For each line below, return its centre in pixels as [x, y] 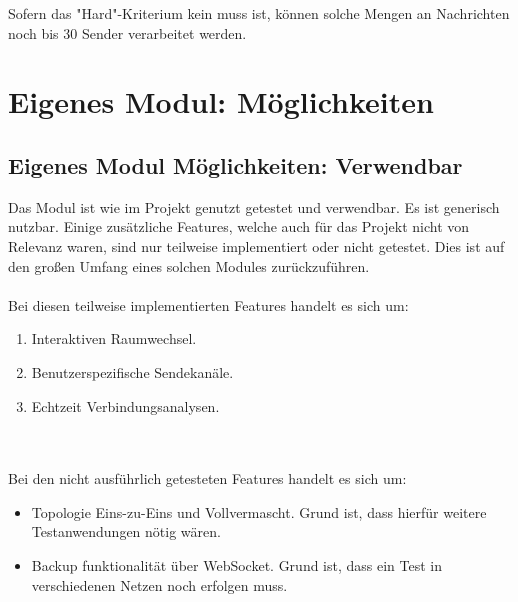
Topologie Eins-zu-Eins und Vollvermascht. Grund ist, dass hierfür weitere [259, 511]
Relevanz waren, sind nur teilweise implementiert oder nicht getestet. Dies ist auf [256, 245]
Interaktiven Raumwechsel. [114, 338]
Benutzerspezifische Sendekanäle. [132, 371]
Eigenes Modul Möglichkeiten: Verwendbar [235, 164]
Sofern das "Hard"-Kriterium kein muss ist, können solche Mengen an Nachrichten [259, 13]
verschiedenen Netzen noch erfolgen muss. [159, 584]
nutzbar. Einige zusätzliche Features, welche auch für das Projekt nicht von [239, 226]
